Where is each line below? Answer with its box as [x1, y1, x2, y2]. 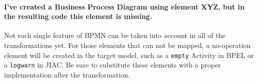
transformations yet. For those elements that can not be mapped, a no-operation [4, 39, 251, 50]
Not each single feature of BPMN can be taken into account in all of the [4, 30, 225, 40]
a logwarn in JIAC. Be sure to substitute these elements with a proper [4, 59, 221, 70]
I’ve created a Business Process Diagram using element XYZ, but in [4, 1, 244, 11]
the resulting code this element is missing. [4, 11, 152, 21]
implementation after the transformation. [4, 69, 130, 79]
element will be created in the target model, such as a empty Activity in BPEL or [4, 49, 254, 60]
